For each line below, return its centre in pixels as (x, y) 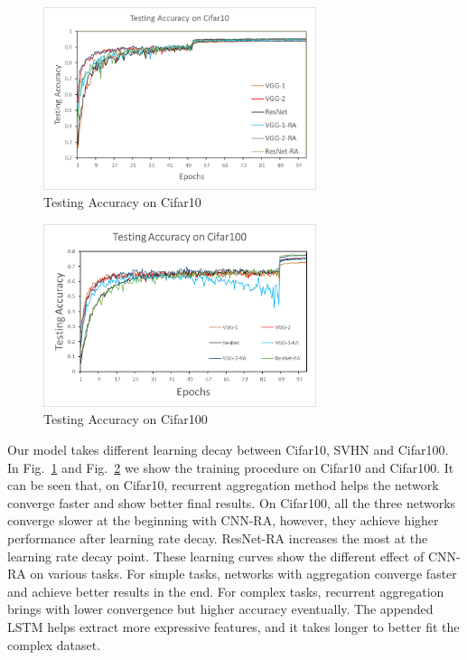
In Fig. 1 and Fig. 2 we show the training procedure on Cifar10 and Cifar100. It (231, 467)
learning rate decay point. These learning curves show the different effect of (216, 556)
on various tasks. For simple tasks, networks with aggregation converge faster (243, 574)
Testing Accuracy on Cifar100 (126, 419)
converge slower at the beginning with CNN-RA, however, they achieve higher (223, 520)
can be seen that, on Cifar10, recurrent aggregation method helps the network (223, 485)
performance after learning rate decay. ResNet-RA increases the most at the (218, 538)
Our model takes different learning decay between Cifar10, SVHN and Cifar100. (228, 450)
